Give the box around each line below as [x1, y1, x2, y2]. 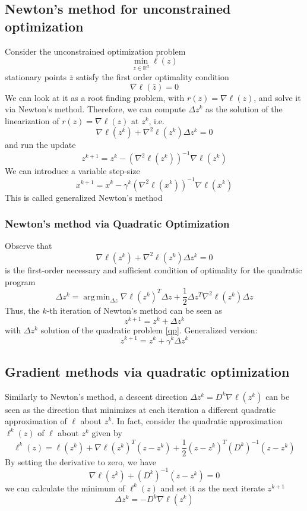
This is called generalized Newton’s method [5, 191, 163, 203]
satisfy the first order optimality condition [75, 70, 229, 83]
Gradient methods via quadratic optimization [5, 362, 290, 380]
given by [91, 426, 122, 439]
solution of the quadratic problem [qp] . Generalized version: [40, 323, 258, 336]
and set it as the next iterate [160, 481, 265, 494]
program [5, 275, 36, 288]
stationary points [5, 70, 67, 83]
